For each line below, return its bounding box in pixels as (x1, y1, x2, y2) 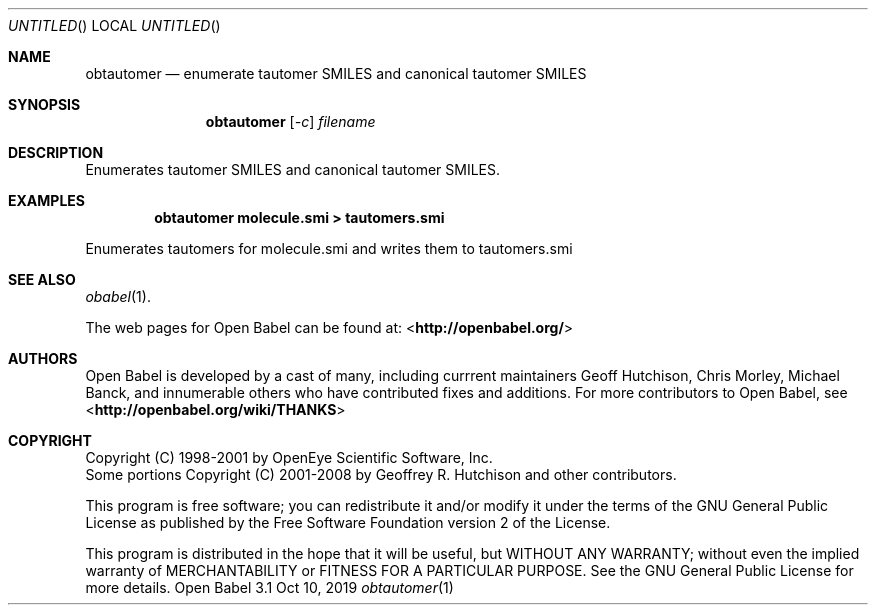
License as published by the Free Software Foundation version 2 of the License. (85, 514, 611, 531)
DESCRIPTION (8, 144, 104, 161)
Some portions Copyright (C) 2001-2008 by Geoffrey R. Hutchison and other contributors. (85, 466, 677, 483)
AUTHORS (8, 350, 78, 367)
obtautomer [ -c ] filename (205, 113, 376, 130)
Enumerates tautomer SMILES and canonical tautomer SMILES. (85, 161, 501, 178)
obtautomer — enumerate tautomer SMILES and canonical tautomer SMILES (85, 65, 587, 82)
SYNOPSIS (8, 96, 81, 113)
